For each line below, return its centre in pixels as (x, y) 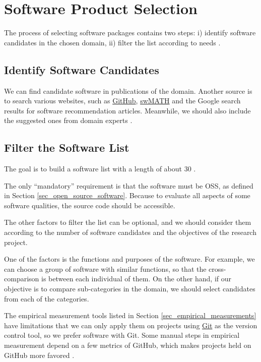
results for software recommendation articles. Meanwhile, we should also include (127, 110)
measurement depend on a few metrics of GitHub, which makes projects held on (128, 345)
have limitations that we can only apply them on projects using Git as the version (131, 325)
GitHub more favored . (39, 355)
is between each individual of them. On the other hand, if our (137, 279)
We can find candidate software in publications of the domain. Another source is (128, 91)
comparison (22, 279)
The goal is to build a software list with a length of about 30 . (100, 169)
